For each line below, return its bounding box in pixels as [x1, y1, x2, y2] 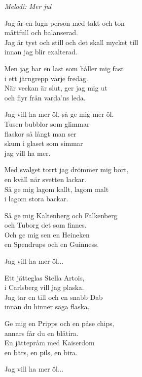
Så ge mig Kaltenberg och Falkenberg [4, 210, 117, 220]
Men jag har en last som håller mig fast [4, 63, 124, 73]
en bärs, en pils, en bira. [4, 347, 78, 357]
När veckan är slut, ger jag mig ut [4, 83, 107, 93]
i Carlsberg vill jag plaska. [4, 282, 84, 292]
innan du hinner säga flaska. [4, 301, 90, 312]
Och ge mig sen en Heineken [4, 229, 90, 239]
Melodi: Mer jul [4, 1, 52, 11]
